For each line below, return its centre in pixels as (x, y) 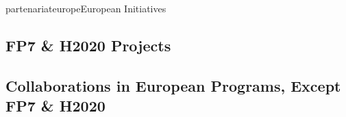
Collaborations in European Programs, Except (173, 85)
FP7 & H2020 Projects (88, 45)
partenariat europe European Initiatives (86, 8)
